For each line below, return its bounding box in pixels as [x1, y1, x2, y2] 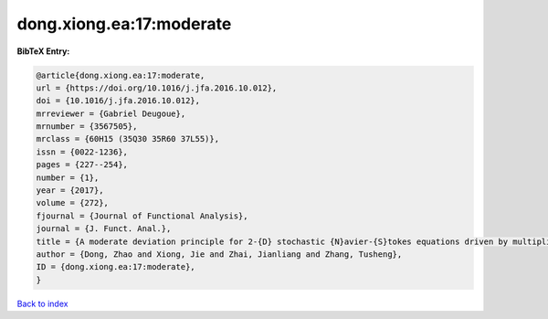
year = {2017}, [36, 186, 104, 196]
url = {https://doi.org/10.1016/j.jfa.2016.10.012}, [36, 82, 278, 93]
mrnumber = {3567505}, [36, 122, 138, 132]
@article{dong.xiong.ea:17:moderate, [36, 69, 205, 80]
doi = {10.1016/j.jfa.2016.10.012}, [36, 96, 201, 106]
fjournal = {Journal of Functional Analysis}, [36, 210, 248, 221]
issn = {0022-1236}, [36, 146, 128, 157]
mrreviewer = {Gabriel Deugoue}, [36, 108, 186, 119]
